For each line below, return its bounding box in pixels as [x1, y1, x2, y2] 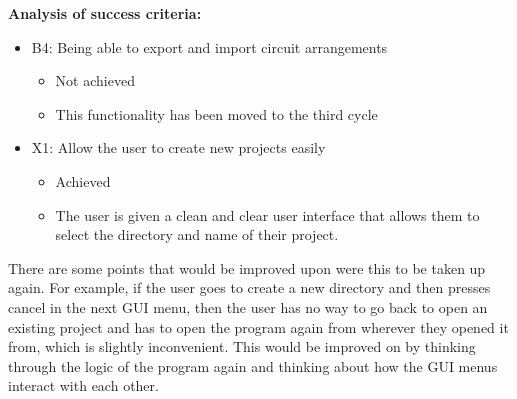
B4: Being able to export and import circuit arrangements [31, 36, 388, 57]
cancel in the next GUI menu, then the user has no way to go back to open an [8, 296, 488, 317]
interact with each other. [8, 375, 159, 396]
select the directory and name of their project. [55, 224, 339, 245]
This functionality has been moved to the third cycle [55, 103, 378, 124]
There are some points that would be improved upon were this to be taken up [8, 257, 486, 278]
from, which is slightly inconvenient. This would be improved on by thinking [8, 336, 476, 357]
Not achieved [55, 70, 135, 91]
